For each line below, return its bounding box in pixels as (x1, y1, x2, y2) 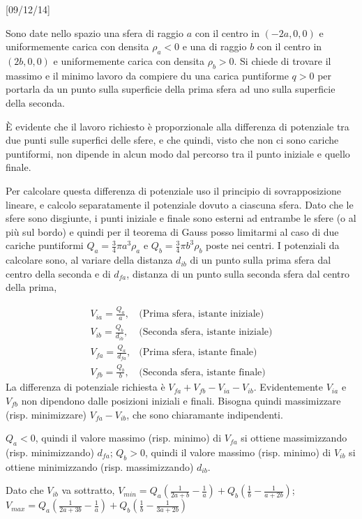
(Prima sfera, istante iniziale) (139, 309, 264, 319)
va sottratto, (61, 483, 115, 497)
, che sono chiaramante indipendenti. (126, 407, 283, 421)
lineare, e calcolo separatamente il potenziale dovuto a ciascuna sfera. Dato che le (6, 197, 354, 211)
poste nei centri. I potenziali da (206, 238, 340, 253)
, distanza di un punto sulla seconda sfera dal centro (126, 266, 350, 280)
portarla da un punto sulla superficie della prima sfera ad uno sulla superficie (6, 82, 335, 96)
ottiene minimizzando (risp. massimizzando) (6, 459, 194, 474)
